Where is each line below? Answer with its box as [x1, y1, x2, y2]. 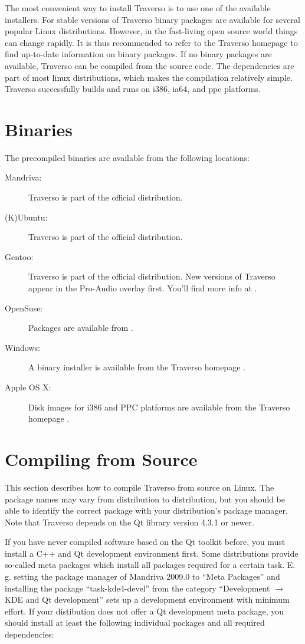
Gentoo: [5, 250, 34, 262]
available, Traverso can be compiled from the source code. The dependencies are [5, 59, 294, 71]
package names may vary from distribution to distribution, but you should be [5, 492, 285, 505]
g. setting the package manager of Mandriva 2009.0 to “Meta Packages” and [5, 570, 280, 583]
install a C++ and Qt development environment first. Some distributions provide [5, 547, 299, 559]
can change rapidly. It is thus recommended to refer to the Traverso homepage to [5, 36, 298, 48]
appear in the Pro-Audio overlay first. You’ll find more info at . [28, 282, 257, 294]
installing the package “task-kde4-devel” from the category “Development [5, 581, 270, 594]
